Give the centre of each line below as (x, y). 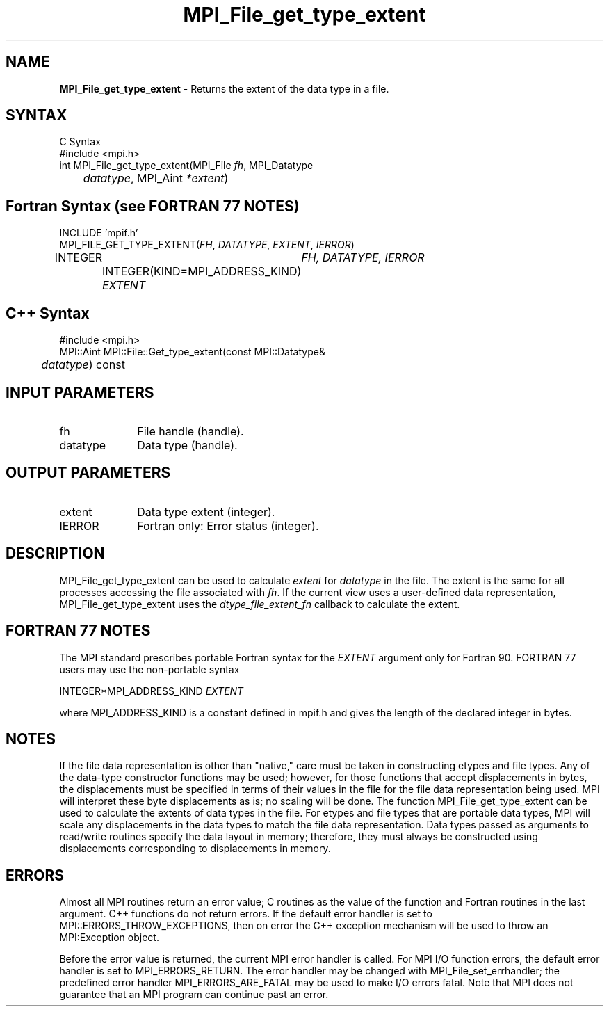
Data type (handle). (187, 445)
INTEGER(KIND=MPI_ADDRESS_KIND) (202, 272)
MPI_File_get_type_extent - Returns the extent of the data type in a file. (224, 88)
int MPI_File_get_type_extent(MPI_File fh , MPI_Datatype (186, 166)
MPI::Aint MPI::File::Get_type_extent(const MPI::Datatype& (192, 352)
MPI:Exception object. (109, 938)
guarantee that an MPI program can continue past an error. (194, 995)
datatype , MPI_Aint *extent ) (156, 178)
